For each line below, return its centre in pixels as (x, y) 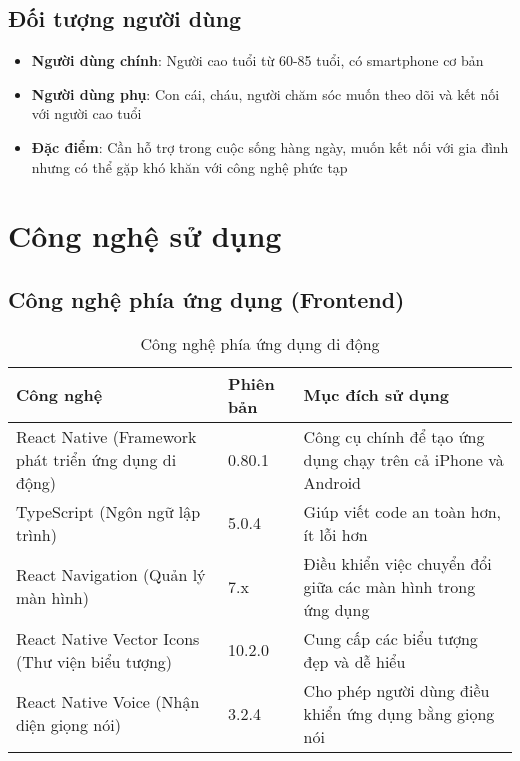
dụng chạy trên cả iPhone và (403, 459)
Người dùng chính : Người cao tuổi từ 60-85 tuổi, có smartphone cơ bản (257, 60)
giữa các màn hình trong (389, 586)
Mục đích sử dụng (376, 395)
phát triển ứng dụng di (96, 459)
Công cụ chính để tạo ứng (394, 436)
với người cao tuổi (86, 113)
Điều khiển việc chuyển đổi (397, 563)
